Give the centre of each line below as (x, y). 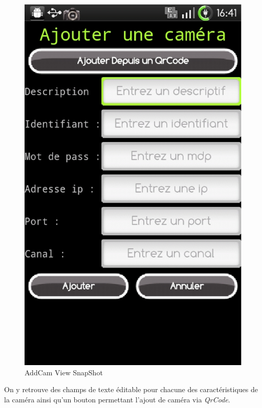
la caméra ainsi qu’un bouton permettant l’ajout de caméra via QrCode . (117, 399)
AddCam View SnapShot (64, 372)
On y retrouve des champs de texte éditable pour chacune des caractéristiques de (131, 389)
